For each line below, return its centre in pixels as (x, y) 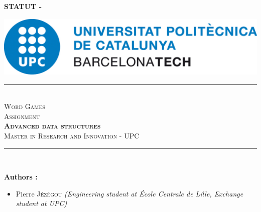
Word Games (25, 106)
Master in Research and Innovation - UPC (72, 135)
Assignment (22, 116)
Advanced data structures (52, 126)
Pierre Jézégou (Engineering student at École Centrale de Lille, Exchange (129, 193)
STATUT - (23, 6)
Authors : (21, 177)
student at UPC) (41, 203)
